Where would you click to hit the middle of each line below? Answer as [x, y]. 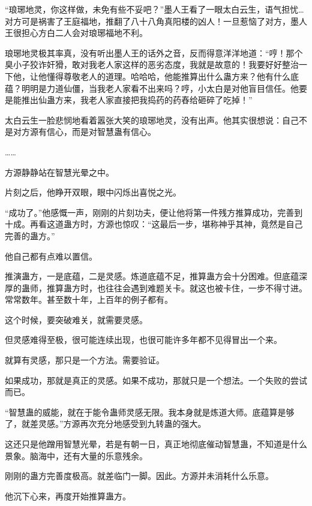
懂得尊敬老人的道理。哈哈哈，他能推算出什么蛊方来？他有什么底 [172, 76]
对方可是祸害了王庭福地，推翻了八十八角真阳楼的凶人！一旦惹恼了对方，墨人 [156, 21]
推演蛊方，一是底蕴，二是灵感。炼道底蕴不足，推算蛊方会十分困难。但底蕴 [152, 276]
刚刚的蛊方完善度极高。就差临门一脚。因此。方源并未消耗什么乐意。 [139, 476]
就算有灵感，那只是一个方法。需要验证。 [85, 360]
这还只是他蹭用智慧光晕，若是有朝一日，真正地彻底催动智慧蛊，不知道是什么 [156, 444]
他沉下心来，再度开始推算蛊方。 [68, 496]
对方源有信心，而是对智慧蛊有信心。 [84, 132]
